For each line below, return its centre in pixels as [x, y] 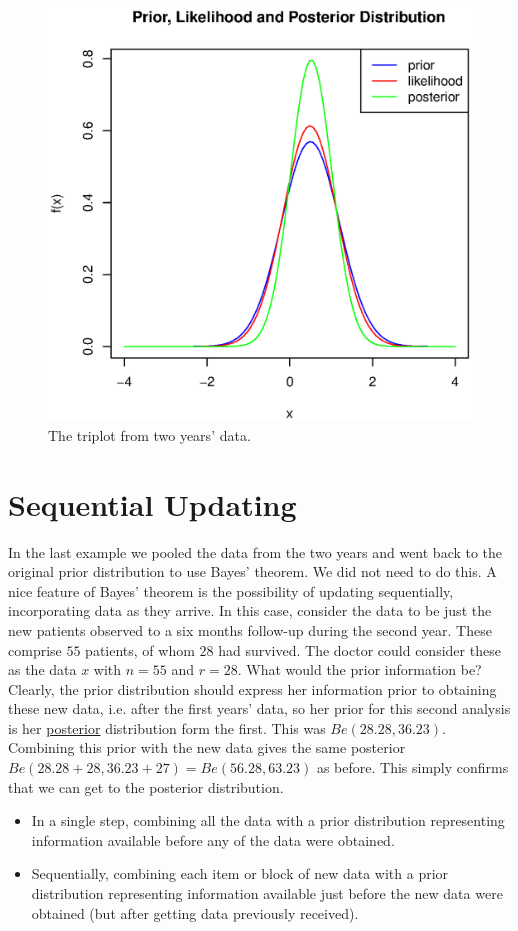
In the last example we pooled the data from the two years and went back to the [255, 551]
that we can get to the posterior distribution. [146, 786]
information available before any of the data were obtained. [213, 839]
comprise [35, 649]
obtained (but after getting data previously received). [195, 912]
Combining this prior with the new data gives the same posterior [207, 747]
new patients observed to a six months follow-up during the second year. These [250, 629]
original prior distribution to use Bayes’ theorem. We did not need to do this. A [252, 571]
